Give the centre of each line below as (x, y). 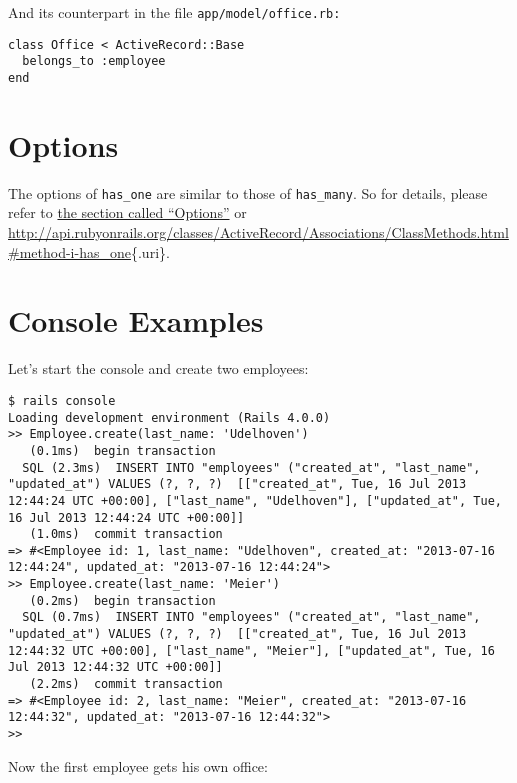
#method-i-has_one (69, 251)
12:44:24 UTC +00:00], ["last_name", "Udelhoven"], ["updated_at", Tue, (255, 500)
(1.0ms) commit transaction (126, 534)
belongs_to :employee (94, 61)
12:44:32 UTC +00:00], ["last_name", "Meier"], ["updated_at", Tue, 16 (251, 650)
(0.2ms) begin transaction (122, 600)
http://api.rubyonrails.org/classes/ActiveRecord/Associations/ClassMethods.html (258, 232)
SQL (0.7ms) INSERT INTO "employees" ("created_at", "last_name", (251, 617)
